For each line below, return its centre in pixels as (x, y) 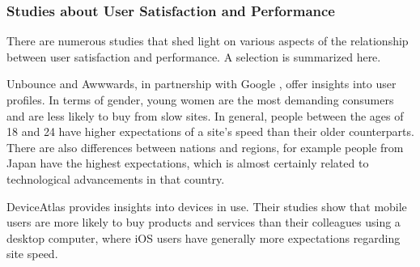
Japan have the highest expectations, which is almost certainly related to (188, 163)
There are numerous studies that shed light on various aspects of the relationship (208, 41)
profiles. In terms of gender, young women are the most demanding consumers (200, 100)
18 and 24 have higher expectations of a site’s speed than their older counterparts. (210, 131)
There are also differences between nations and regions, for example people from (205, 147)
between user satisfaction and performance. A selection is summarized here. (194, 56)
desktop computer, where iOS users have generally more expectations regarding (204, 237)
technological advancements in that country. (116, 178)
